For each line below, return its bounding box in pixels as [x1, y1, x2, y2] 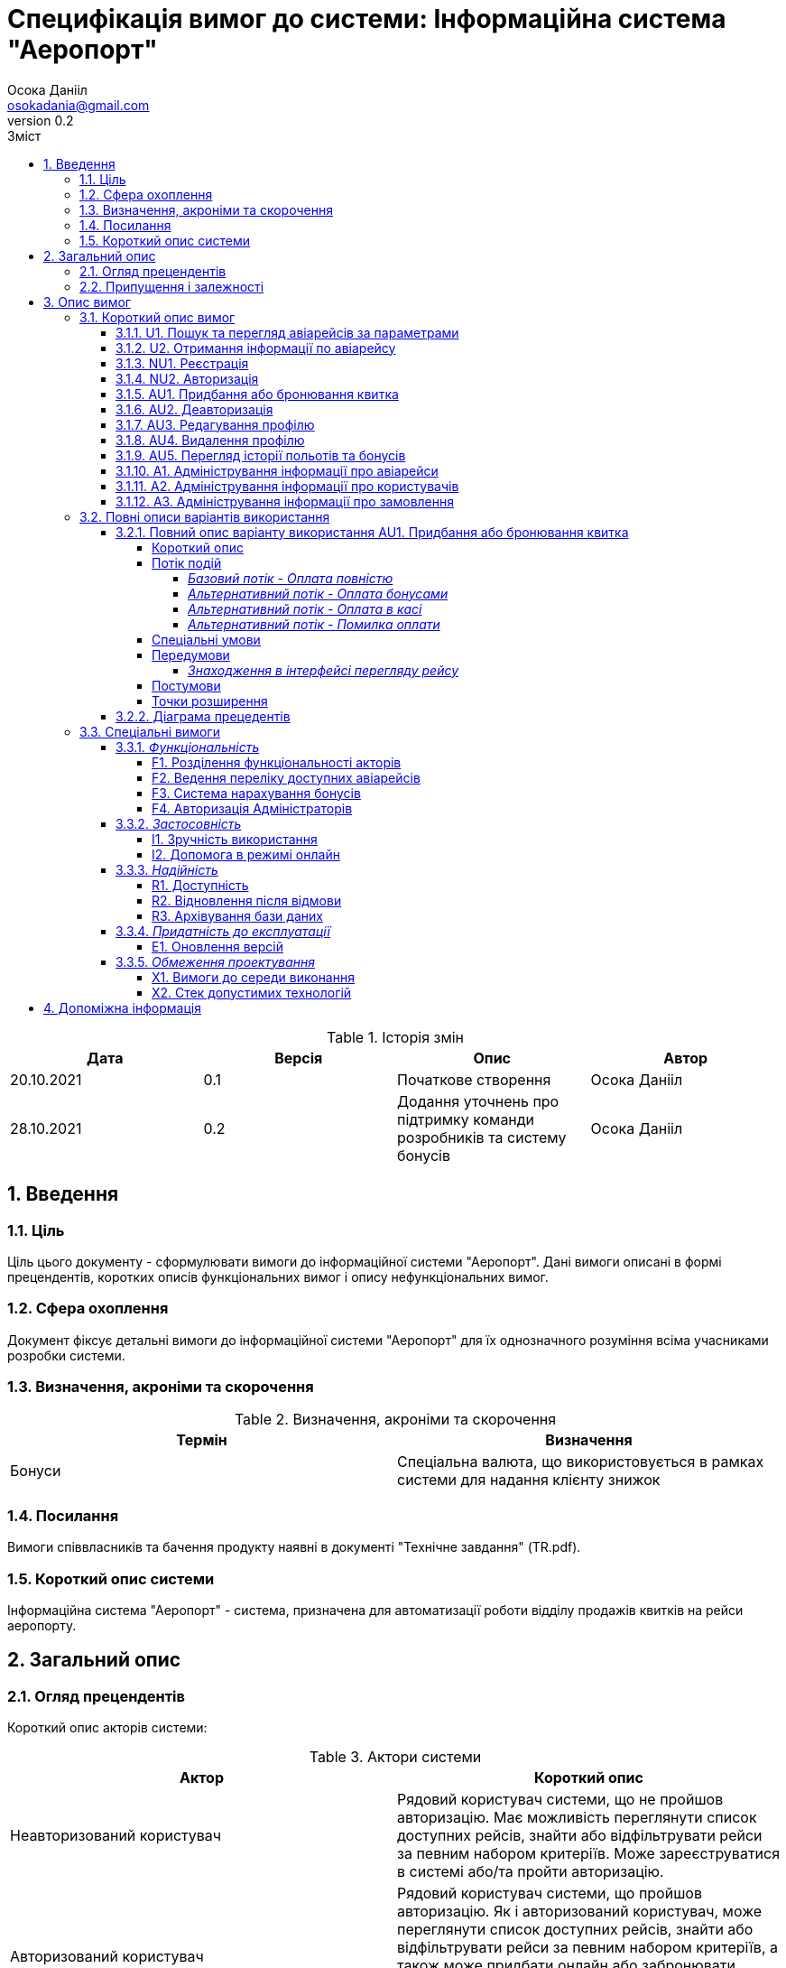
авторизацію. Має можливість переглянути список [397, 1808, 757, 1827]
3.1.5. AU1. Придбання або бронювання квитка [116, 385, 399, 402]
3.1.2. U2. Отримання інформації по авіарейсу [116, 339, 396, 356]
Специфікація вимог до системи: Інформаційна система [7, 4, 726, 34]
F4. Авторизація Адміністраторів [152, 800, 353, 816]
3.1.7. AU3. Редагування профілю [116, 416, 315, 432]
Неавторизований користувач [10, 1826, 222, 1845]
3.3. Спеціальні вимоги [79, 723, 220, 739]
